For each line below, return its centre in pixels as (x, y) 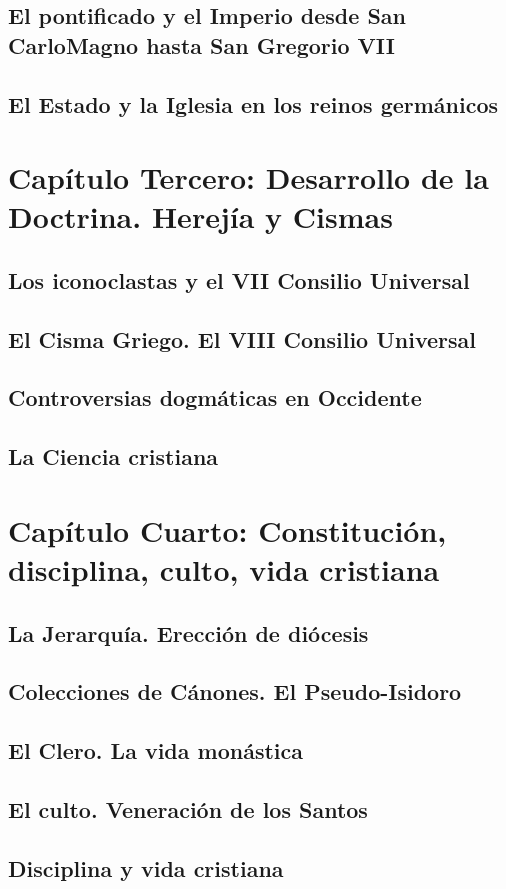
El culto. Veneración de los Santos (188, 808)
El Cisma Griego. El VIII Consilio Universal (242, 338)
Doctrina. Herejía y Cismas (200, 216)
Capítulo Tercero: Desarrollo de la (248, 177)
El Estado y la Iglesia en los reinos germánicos (253, 103)
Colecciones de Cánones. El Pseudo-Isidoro (235, 691)
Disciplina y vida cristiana (146, 867)
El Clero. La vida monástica (156, 750)
